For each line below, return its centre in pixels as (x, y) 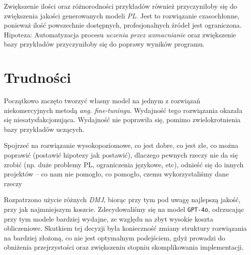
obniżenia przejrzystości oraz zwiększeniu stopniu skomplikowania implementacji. (124, 247)
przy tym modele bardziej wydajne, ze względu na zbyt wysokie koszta (109, 218)
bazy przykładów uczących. (44, 129)
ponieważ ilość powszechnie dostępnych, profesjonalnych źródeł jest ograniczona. (123, 25)
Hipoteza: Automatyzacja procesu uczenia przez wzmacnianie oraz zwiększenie (120, 34)
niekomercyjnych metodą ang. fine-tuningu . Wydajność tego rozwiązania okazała (123, 110)
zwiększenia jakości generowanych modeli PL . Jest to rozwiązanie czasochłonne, (122, 15)
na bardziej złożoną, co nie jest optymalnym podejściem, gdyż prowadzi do (115, 237)
